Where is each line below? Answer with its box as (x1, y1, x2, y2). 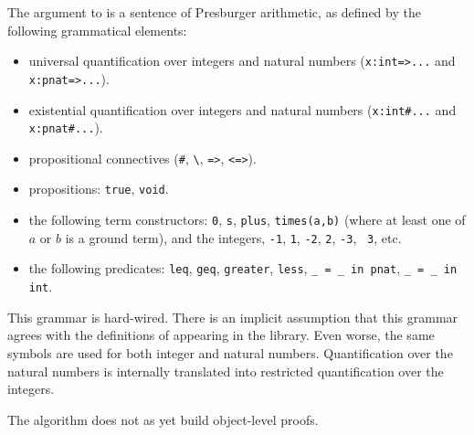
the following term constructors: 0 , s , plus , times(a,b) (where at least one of (28, 210, 466, 229)
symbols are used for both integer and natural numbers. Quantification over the (7, 343, 453, 362)
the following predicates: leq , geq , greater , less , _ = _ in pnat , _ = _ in (28, 259, 458, 278)
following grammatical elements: (7, 20, 187, 39)
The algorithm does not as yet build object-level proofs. (7, 409, 319, 429)
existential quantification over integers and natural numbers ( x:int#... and (28, 100, 457, 119)
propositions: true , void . (28, 179, 169, 198)
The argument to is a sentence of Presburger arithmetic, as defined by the (7, 3, 421, 21)
